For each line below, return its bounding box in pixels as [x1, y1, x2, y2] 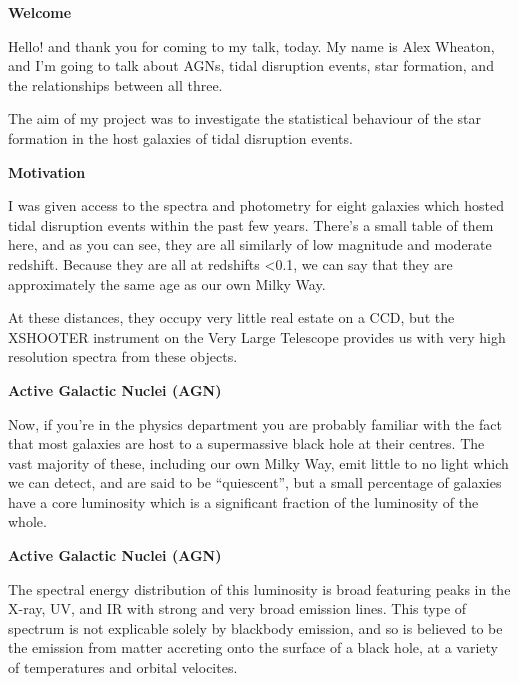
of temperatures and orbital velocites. [8, 657, 238, 678]
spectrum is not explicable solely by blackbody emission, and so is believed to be [8, 617, 503, 638]
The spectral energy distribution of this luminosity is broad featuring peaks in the [8, 578, 511, 599]
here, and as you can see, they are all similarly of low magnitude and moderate [8, 234, 492, 255]
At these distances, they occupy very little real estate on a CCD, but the [8, 307, 455, 328]
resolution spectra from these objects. [8, 346, 238, 367]
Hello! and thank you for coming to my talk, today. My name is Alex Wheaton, [8, 35, 495, 56]
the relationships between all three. [8, 74, 223, 95]
